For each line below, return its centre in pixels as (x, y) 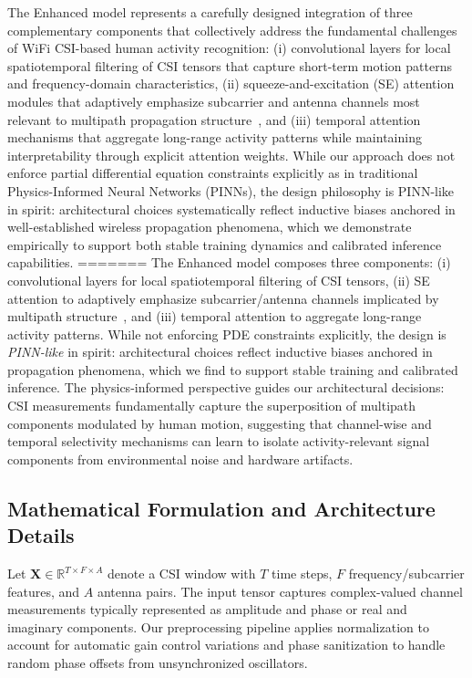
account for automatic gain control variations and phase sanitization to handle (226, 645)
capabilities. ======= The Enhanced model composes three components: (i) (229, 262)
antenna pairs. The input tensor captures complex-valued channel (280, 591)
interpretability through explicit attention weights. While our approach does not (231, 155)
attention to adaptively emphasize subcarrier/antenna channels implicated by (223, 298)
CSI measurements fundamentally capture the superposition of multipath (212, 406)
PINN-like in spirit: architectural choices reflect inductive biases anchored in (220, 352)
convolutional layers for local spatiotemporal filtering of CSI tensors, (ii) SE (219, 280)
